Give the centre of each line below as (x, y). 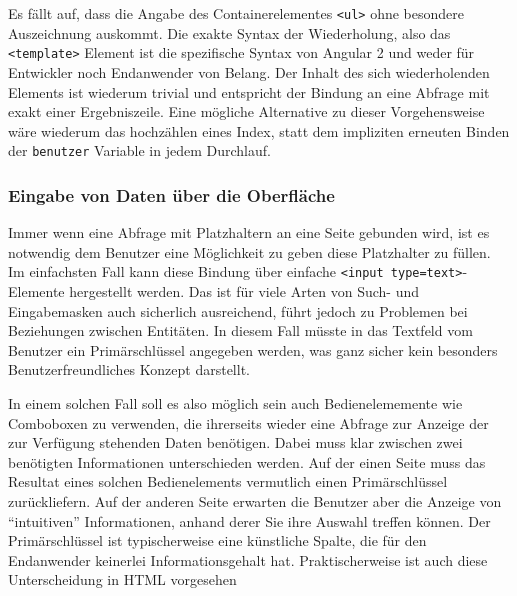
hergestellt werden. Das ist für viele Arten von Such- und (244, 291)
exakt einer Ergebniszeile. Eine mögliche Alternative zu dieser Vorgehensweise (246, 111)
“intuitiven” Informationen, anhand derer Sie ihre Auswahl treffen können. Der (249, 520)
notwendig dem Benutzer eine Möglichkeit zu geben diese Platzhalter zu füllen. (249, 251)
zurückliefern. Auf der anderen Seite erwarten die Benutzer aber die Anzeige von (255, 500)
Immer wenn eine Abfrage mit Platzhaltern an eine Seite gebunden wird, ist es (249, 232)
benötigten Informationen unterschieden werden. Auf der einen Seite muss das (247, 461)
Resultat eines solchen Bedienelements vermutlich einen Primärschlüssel (228, 481)
